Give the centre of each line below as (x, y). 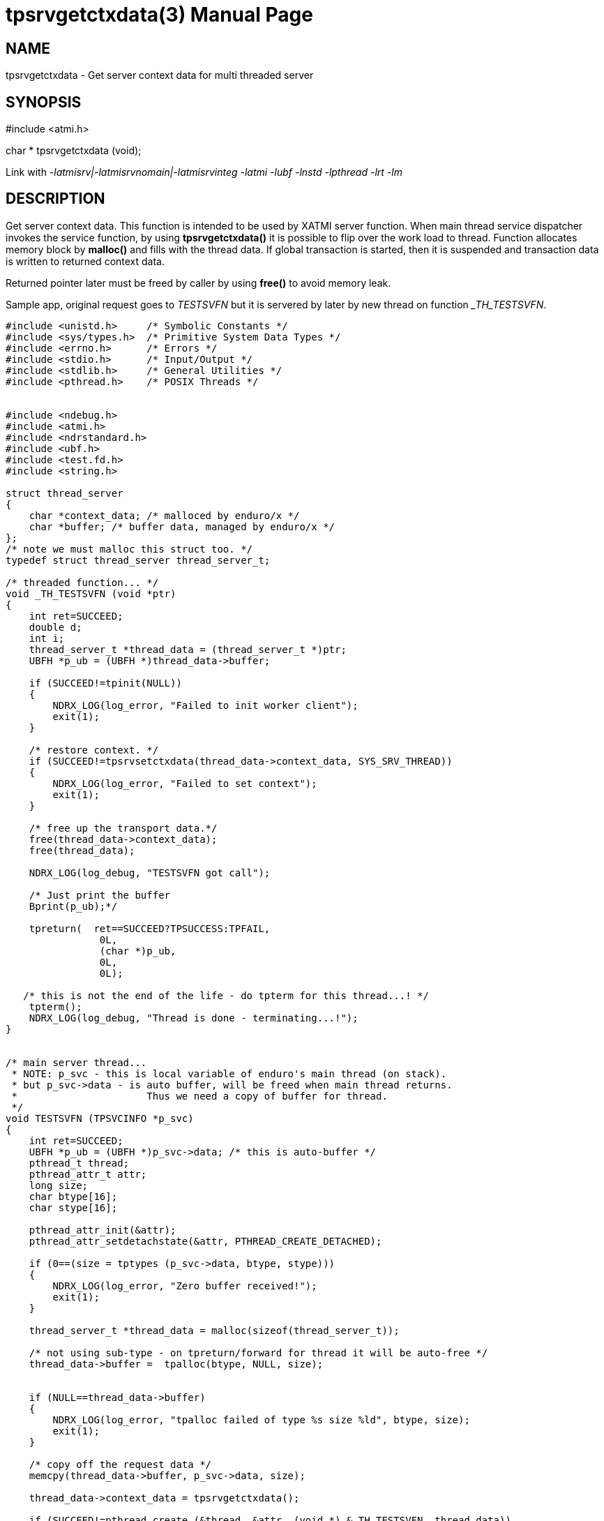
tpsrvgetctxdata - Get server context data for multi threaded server (160, 75)
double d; (55, 627)
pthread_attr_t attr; (88, 1174)
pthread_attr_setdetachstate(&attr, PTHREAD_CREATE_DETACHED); (205, 1241)
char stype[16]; (73, 1207)
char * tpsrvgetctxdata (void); (74, 151)
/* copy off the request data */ (120, 1464)
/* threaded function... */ (82, 582)
